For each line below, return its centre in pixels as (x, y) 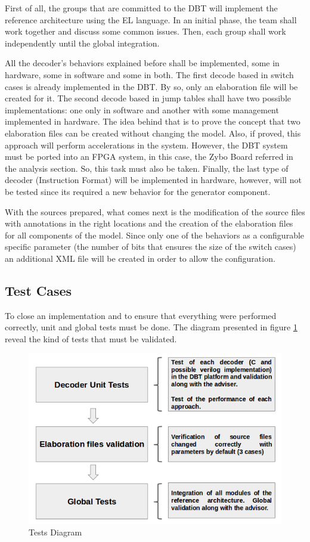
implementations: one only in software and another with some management (142, 109)
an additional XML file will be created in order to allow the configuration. (140, 258)
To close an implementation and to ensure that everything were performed (141, 315)
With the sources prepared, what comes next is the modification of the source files (155, 211)
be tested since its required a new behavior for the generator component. (138, 191)
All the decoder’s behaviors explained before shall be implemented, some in (142, 63)
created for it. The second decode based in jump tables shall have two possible (148, 98)
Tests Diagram (55, 532)
